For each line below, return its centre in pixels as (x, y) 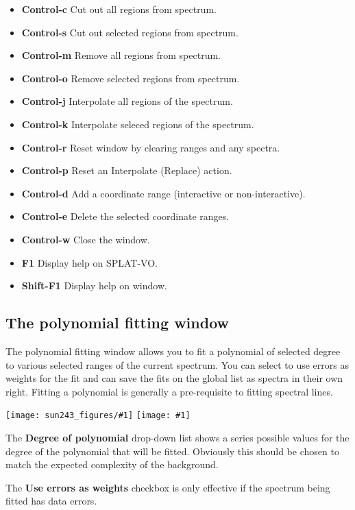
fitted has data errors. (51, 501)
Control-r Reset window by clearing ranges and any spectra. (151, 147)
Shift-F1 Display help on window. (94, 286)
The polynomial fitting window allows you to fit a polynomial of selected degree (173, 351)
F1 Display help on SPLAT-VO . (89, 262)
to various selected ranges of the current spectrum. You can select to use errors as (177, 364)
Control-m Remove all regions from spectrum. (121, 55)
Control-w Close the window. (86, 239)
